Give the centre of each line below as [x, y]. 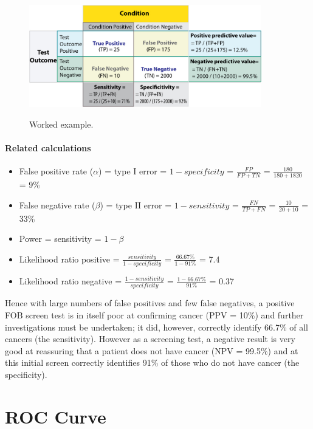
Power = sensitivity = [60, 239]
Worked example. [61, 124]
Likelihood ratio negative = [71, 281]
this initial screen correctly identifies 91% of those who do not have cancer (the [152, 362]
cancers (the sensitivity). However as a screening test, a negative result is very [150, 339]
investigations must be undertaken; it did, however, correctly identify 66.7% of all [156, 327]
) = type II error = [136, 204]
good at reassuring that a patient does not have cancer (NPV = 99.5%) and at [152, 350]
